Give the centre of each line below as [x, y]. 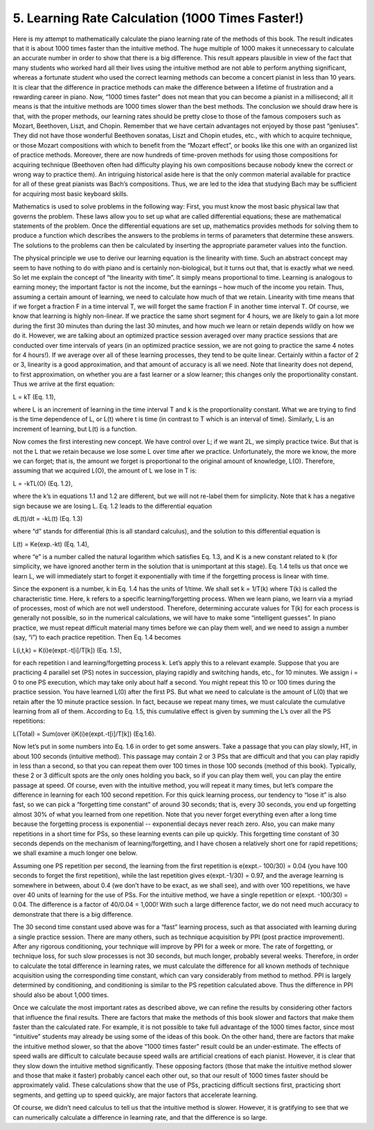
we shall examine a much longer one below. [75, 853]
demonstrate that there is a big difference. [73, 914]
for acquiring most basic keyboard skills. [71, 193]
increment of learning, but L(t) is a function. [75, 429]
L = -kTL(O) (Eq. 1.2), [43, 483]
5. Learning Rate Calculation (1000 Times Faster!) [158, 18]
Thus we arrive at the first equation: [64, 384]
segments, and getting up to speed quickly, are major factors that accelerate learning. [135, 1095]
